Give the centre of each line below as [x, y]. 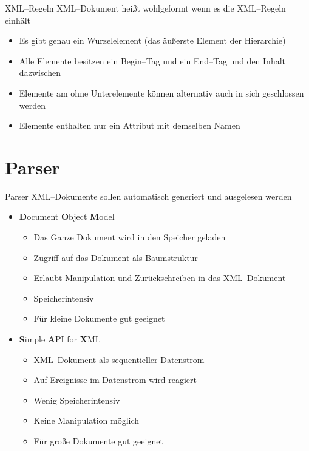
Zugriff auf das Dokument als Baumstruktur [116, 257]
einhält [18, 20]
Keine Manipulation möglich [87, 420]
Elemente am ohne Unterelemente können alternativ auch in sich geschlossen [161, 93]
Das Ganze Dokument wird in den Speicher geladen [130, 237]
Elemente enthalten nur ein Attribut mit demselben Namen [130, 125]
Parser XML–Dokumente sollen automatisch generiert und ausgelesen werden [148, 196]
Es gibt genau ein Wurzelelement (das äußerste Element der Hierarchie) [152, 40]
